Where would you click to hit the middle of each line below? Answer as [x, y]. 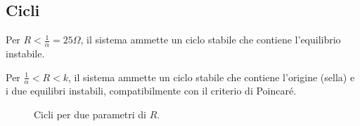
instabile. [25, 54]
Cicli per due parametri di [90, 114]
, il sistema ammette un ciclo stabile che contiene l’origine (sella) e [212, 77]
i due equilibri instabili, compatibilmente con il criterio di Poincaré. [151, 91]
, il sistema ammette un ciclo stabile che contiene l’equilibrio [211, 40]
